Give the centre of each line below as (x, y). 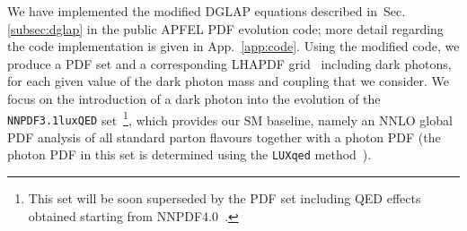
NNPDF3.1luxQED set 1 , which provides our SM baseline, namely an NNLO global (230, 118)
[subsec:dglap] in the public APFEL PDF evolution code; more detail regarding (225, 28)
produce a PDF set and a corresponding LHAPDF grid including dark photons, (229, 63)
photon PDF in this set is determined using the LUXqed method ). (189, 154)
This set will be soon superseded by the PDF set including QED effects (225, 198)
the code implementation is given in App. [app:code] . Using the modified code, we (233, 46)
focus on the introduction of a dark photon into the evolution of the (194, 98)
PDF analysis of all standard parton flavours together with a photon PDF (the (224, 137)
